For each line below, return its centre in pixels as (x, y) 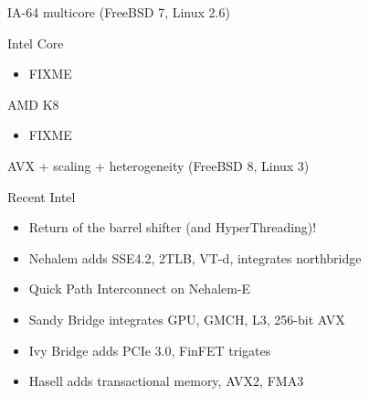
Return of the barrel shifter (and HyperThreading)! (173, 227)
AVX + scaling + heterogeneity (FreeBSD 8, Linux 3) (158, 165)
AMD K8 (33, 104)
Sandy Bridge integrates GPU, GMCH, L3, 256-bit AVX (187, 319)
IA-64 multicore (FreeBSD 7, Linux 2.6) (119, 12)
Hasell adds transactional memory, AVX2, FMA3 (166, 381)
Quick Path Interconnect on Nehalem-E (140, 289)
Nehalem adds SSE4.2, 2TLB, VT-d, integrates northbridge (195, 257)
